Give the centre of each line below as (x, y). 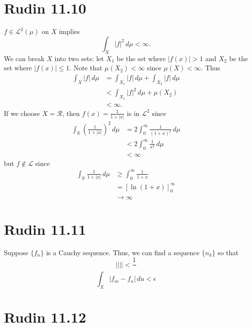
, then (71, 113)
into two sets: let (79, 58)
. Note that (86, 68)
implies (69, 31)
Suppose (16, 252)
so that (228, 252)
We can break (24, 58)
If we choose (22, 113)
